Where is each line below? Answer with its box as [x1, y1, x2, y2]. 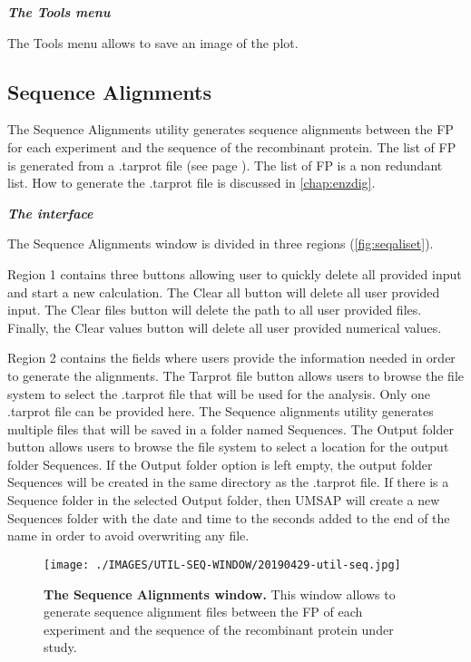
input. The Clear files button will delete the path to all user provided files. [7, 300, 422, 319]
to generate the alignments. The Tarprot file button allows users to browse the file [7, 365, 464, 385]
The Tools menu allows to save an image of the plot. [7, 33, 299, 52]
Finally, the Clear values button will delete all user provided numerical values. [7, 317, 442, 336]
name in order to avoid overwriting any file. [7, 526, 250, 545]
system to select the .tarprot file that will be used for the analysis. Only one [7, 384, 431, 403]
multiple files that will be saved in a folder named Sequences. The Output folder [7, 419, 454, 438]
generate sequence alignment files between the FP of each [44, 602, 363, 621]
